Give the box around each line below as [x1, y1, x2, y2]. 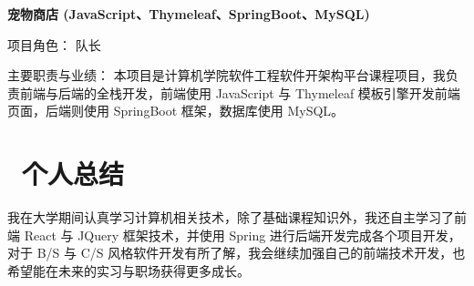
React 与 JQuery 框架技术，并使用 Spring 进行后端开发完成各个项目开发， [24, 225, 461, 244]
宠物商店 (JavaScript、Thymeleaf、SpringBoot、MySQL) [7, 5, 370, 23]
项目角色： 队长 [7, 35, 101, 54]
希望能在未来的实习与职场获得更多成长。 [7, 260, 250, 280]
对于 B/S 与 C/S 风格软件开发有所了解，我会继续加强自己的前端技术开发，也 [7, 243, 466, 262]
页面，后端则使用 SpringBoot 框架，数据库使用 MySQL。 [7, 101, 345, 120]
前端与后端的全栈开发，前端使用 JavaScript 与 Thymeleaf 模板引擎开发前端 [19, 83, 460, 102]
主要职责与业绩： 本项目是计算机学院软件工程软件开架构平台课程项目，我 [7, 66, 446, 85]
